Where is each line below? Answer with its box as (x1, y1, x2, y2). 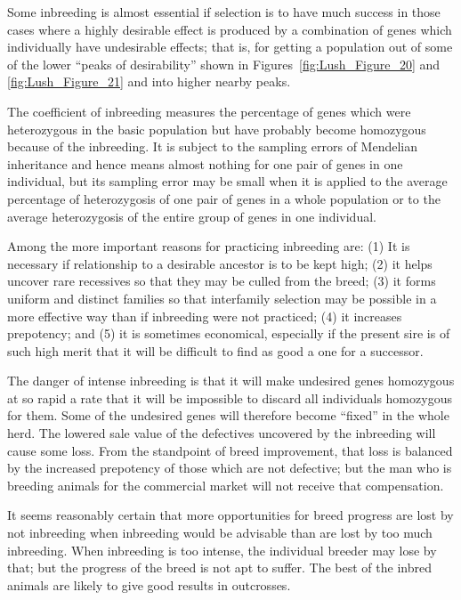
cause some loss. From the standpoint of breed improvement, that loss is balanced (7, 441, 453, 459)
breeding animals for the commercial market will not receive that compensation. (7, 475, 444, 494)
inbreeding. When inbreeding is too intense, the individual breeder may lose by (7, 540, 437, 559)
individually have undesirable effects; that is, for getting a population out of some (7, 37, 453, 56)
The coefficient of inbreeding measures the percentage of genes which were (7, 101, 411, 120)
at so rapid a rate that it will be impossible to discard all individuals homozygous (7, 388, 452, 407)
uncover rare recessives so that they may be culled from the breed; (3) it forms (7, 272, 436, 290)
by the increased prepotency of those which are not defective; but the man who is (7, 458, 452, 477)
